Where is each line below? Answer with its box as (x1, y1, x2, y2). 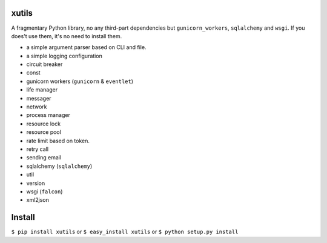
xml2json (26, 196, 50, 204)
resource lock (26, 120, 61, 127)
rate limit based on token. (26, 137, 90, 144)
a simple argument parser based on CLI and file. (26, 44, 147, 51)
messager (26, 95, 51, 102)
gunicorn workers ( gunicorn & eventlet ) (26, 78, 133, 85)
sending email (26, 154, 62, 161)
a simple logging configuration (26, 52, 102, 59)
